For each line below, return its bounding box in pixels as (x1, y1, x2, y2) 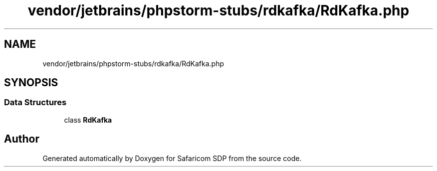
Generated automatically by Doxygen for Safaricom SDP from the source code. (42, 154, 302, 163)
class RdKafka (64, 115, 112, 124)
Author (4, 133, 39, 146)
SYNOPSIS (4, 76, 58, 89)
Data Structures (4, 97, 67, 108)
